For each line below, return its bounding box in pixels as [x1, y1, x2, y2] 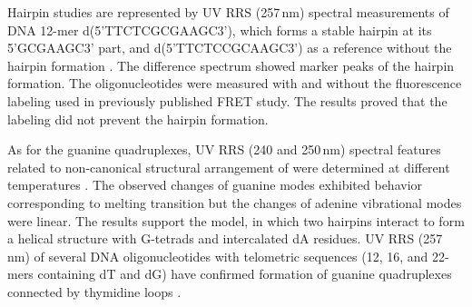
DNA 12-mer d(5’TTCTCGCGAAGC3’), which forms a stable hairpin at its [7, 20, 432, 39]
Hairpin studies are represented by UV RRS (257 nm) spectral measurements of [7, 3, 449, 21]
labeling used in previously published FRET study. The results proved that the [7, 91, 447, 110]
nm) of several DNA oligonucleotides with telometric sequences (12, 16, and [7, 246, 428, 265]
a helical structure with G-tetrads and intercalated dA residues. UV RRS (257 [7, 229, 443, 248]
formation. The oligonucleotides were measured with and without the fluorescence [7, 74, 462, 93]
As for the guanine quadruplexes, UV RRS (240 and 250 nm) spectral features [7, 140, 441, 159]
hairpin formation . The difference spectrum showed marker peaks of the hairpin [7, 55, 455, 74]
